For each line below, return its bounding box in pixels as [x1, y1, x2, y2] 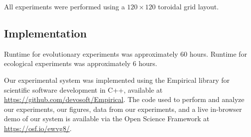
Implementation [4, 25, 87, 40]
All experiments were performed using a [4, 1, 125, 11]
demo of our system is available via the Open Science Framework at [4, 113, 210, 124]
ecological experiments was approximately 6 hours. [4, 58, 157, 68]
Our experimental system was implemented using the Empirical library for [4, 74, 230, 85]
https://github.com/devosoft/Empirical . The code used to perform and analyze [4, 94, 245, 104]
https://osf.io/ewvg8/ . [4, 123, 72, 133]
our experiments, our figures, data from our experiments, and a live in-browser [4, 103, 242, 114]
